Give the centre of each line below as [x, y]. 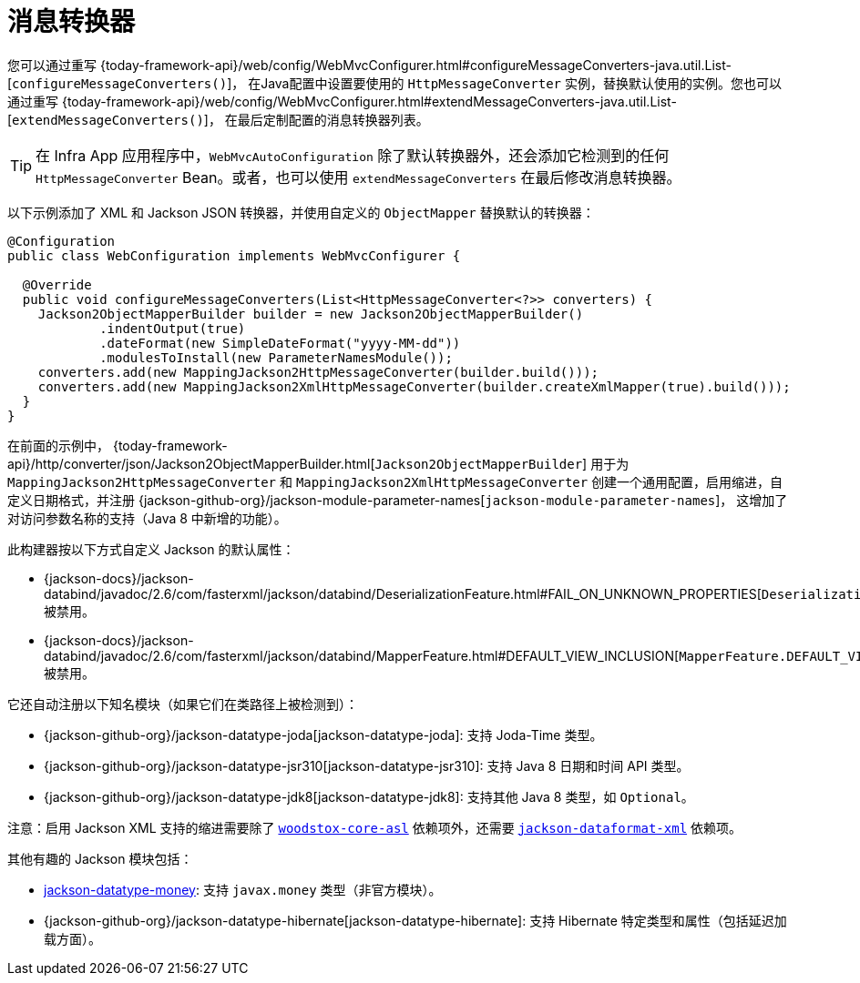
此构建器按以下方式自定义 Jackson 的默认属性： [151, 549]
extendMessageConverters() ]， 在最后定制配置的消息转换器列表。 [220, 119]
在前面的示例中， [58, 445]
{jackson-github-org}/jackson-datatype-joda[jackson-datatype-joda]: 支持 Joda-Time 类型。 [323, 735]
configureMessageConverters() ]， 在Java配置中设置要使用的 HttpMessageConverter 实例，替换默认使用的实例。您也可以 [397, 83]
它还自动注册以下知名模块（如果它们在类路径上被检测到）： [183, 704]
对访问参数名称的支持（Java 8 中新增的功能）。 [147, 518]
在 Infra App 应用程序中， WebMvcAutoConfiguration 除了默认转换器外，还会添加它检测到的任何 [353, 155]
